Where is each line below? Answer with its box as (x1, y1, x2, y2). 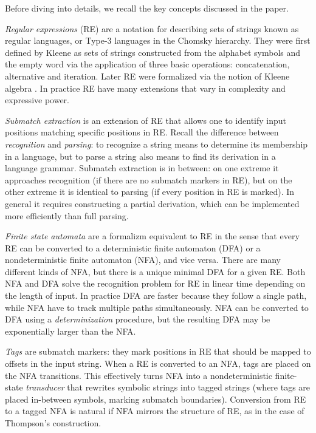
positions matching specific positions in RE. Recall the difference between (5, 126, 279, 138)
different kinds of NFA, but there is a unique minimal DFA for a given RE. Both (5, 265, 306, 278)
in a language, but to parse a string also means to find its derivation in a (5, 149, 276, 162)
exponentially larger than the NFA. (5, 324, 136, 337)
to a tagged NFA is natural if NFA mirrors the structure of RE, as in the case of (5, 404, 304, 417)
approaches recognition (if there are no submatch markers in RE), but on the (5, 173, 292, 186)
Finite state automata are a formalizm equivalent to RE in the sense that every (5, 230, 300, 242)
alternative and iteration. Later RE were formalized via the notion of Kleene (5, 69, 290, 82)
